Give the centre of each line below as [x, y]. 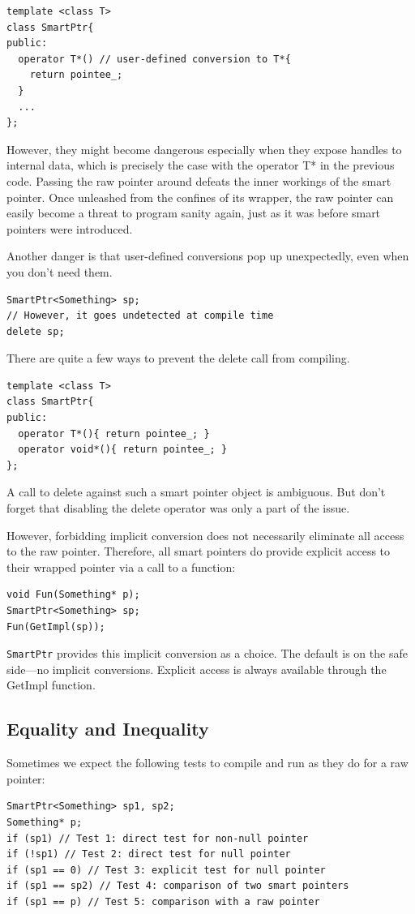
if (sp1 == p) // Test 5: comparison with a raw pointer [163, 901]
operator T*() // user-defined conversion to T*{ [154, 59]
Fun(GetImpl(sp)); [56, 626]
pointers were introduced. [70, 228]
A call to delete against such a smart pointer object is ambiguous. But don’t [196, 492]
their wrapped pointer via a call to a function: [121, 566]
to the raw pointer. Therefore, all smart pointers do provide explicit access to [199, 551]
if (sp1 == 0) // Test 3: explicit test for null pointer [166, 870]
